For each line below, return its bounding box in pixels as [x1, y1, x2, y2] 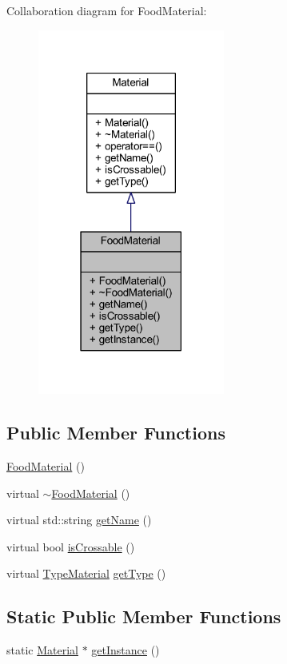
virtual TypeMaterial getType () [6, 565, 166, 582]
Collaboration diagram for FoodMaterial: [6, 2, 207, 18]
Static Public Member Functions [6, 604, 281, 629]
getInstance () [91, 642, 160, 658]
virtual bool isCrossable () [6, 538, 135, 555]
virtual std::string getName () [6, 511, 152, 528]
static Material [6, 642, 78, 658]
